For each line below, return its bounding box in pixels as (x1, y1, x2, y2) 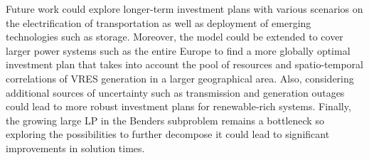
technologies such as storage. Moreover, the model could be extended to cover (6, 29, 343, 44)
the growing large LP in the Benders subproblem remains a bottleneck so (6, 112, 324, 127)
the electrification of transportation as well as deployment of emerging (6, 15, 311, 30)
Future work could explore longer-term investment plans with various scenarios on (6, 1, 363, 16)
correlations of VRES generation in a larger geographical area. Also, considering (6, 70, 354, 85)
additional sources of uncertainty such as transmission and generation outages (6, 85, 345, 100)
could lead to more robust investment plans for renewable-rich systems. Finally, (6, 99, 351, 114)
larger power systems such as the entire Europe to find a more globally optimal (6, 43, 351, 58)
